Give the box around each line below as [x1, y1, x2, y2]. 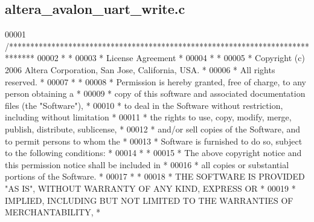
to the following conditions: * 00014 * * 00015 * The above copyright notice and [5, 146, 302, 159]
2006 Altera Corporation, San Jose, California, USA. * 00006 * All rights [5, 63, 275, 76]
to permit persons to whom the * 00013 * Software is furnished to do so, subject [5, 134, 303, 147]
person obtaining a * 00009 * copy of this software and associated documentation [5, 87, 306, 100]
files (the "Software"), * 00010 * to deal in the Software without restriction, [5, 99, 283, 111]
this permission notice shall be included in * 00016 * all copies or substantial [5, 158, 289, 171]
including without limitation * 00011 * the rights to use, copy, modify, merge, [5, 111, 292, 123]
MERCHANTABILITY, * [5, 206, 101, 218]
